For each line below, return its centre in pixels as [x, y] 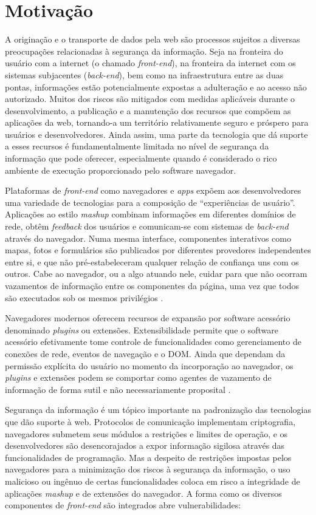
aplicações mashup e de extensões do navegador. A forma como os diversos [143, 493]
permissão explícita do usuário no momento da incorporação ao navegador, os [149, 365]
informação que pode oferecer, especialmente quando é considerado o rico [141, 158]
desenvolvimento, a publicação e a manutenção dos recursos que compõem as [148, 110]
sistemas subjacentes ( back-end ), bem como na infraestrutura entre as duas [144, 74]
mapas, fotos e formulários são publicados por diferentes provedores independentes [158, 250]
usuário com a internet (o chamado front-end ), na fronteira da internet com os [150, 63]
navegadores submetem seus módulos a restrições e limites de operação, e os [146, 433]
